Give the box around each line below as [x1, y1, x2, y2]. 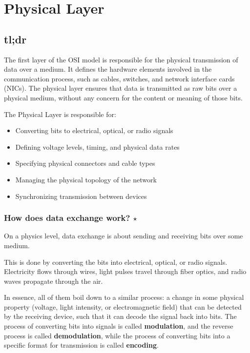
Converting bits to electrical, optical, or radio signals [15, 125, 173, 136]
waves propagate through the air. [4, 275, 103, 286]
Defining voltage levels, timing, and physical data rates [15, 141, 180, 152]
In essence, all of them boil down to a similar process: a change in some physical [4, 292, 244, 302]
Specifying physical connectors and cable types [15, 158, 155, 168]
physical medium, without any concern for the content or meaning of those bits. [4, 92, 243, 102]
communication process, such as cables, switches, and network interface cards [4, 73, 235, 83]
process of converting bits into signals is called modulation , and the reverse [4, 321, 233, 331]
